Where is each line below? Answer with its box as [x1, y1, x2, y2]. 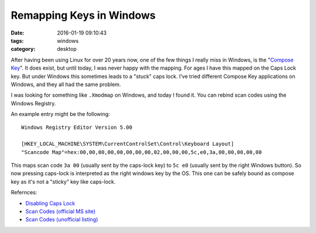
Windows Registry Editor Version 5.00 [21, 124, 133, 131]
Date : [11, 29, 25, 36]
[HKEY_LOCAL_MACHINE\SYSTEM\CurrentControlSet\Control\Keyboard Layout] [21, 141, 234, 148]
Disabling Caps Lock [25, 200, 75, 207]
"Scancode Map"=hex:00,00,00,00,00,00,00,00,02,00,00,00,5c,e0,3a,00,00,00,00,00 [21, 149, 262, 155]
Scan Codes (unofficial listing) [25, 216, 98, 223]
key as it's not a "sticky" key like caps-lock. [11, 178, 116, 185]
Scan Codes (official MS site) [25, 208, 96, 215]
